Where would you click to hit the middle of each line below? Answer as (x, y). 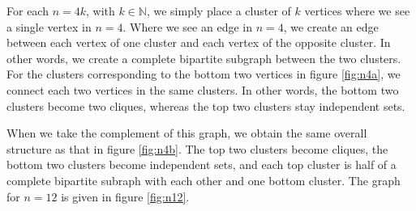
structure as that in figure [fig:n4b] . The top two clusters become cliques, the (197, 148)
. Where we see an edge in (187, 26)
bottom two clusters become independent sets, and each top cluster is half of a (202, 165)
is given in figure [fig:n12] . (125, 196)
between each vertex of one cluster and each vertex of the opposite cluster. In (199, 42)
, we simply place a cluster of (219, 11)
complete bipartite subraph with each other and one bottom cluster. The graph (204, 180)
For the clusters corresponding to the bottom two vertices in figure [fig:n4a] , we (204, 74)
